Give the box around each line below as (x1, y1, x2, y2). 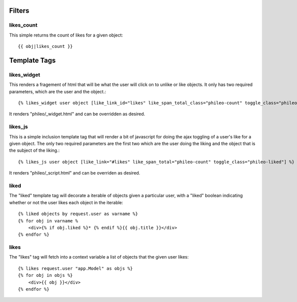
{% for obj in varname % (18, 218, 78, 223)
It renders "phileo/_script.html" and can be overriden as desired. (9, 170, 141, 176)
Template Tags (9, 56, 56, 64)
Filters (9, 6, 30, 15)
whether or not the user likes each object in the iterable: (9, 199, 123, 205)
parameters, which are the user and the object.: (9, 88, 106, 94)
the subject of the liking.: (9, 147, 60, 153)
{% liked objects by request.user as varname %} (18, 211, 138, 217)
